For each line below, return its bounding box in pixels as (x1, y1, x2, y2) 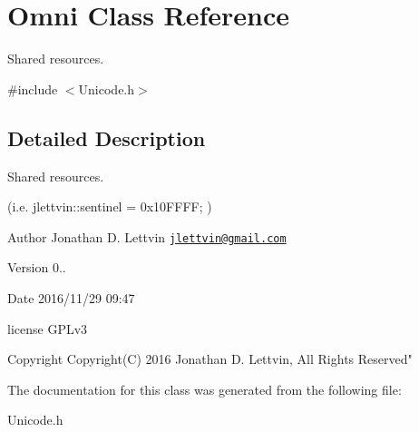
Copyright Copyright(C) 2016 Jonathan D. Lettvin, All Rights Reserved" (7, 349, 413, 368)
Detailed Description (7, 123, 206, 152)
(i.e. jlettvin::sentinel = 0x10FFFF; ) (7, 197, 212, 216)
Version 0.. (7, 258, 66, 277)
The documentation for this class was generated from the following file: (7, 379, 402, 398)
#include (7, 79, 58, 98)
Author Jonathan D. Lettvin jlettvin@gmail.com (7, 227, 287, 246)
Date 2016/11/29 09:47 (7, 288, 135, 307)
